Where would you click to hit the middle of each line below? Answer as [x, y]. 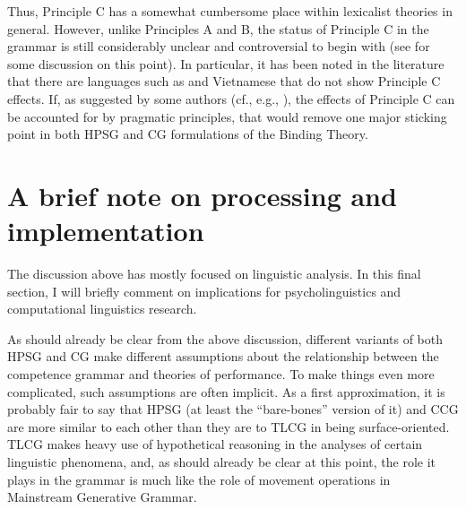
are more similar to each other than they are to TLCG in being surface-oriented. [229, 426]
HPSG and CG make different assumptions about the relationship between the [223, 356]
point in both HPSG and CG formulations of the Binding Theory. [188, 134]
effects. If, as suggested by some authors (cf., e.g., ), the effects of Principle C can [231, 98]
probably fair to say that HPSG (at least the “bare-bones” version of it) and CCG [233, 409]
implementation [106, 231]
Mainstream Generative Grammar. [102, 497]
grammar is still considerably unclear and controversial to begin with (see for [219, 46]
